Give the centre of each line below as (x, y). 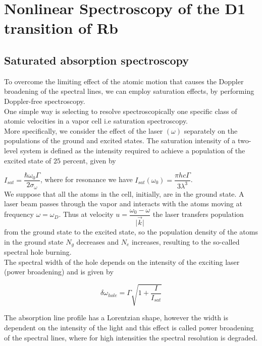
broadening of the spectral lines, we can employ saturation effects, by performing (129, 91)
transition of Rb (61, 28)
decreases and (98, 241)
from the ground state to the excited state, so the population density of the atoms (131, 231)
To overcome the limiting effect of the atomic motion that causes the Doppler (124, 81)
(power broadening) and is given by (59, 272)
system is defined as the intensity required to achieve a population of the (133, 150)
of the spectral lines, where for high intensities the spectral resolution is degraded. (131, 337)
